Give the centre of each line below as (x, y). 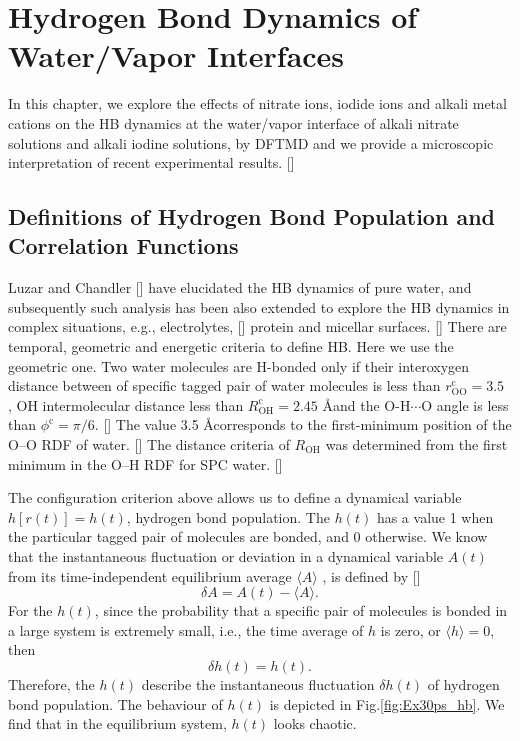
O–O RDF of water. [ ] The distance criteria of (149, 444)
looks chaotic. (315, 723)
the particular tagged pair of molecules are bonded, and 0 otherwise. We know (248, 536)
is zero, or (410, 629)
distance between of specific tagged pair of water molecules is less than (224, 385)
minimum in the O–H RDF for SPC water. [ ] (145, 463)
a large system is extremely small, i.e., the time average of (186, 629)
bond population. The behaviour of (115, 703)
